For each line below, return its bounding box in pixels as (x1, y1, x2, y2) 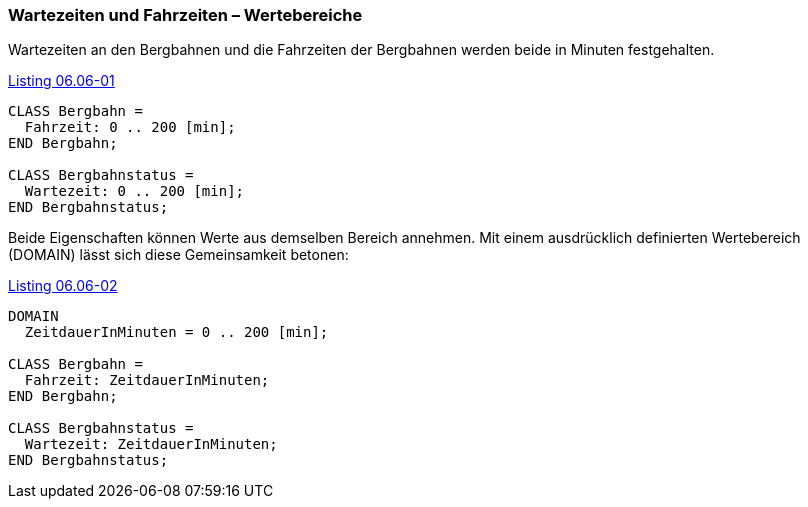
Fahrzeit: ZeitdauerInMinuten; (24, 372, 270, 389)
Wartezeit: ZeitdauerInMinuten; (24, 436, 278, 453)
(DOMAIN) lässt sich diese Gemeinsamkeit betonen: (8, 246, 349, 264)
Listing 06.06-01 (8, 72, 115, 90)
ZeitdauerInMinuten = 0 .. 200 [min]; (24, 324, 329, 341)
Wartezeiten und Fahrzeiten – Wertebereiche (8, 5, 363, 25)
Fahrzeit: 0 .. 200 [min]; (24, 119, 236, 136)
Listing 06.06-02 (8, 277, 118, 295)
